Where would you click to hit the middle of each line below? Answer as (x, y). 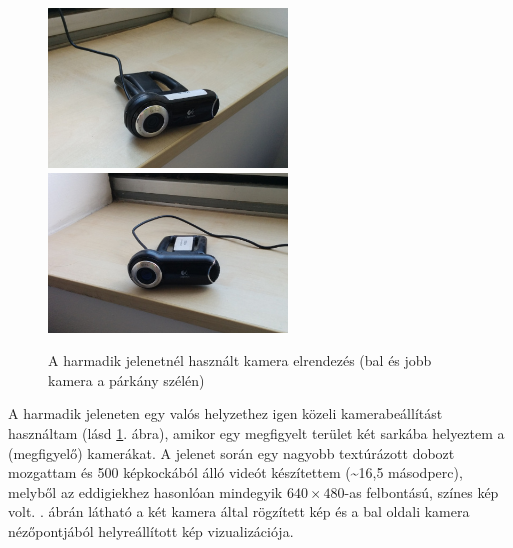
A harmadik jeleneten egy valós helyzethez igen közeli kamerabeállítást (225, 413)
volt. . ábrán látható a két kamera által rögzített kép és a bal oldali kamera (239, 511)
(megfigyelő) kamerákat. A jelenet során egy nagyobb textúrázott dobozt (231, 452)
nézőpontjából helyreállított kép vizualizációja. (151, 530)
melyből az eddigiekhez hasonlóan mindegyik (145, 491)
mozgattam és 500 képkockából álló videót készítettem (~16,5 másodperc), (235, 472)
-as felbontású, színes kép (421, 491)
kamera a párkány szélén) (126, 379)
